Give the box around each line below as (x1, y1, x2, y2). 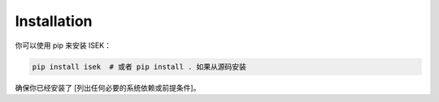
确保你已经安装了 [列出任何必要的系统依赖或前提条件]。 (15, 83, 201, 92)
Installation (15, 12, 93, 30)
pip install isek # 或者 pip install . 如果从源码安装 (32, 62, 247, 71)
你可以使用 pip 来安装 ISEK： (15, 40, 111, 50)
